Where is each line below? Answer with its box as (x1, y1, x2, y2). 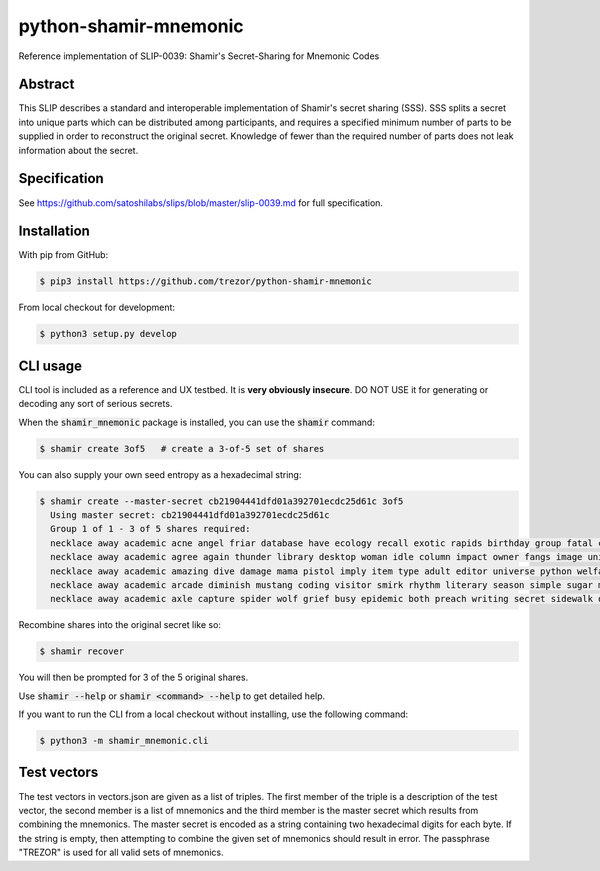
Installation (18, 223, 90, 240)
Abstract (18, 76, 75, 93)
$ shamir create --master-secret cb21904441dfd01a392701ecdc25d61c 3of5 (39, 495, 404, 507)
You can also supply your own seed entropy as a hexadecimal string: (18, 468, 302, 480)
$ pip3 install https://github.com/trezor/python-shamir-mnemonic (39, 276, 372, 287)
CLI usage (18, 357, 83, 374)
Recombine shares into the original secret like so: (18, 619, 222, 631)
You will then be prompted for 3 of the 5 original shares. (18, 671, 249, 684)
